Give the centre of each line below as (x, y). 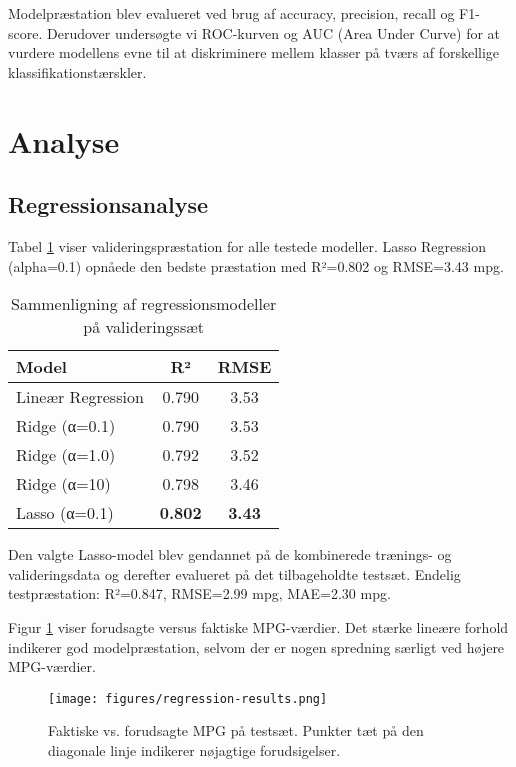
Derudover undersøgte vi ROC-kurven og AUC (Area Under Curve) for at (273, 32)
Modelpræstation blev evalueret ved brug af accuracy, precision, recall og (231, 13)
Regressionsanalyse (108, 204)
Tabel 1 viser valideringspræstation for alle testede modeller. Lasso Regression (247, 245)
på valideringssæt (143, 327)
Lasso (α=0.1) (65, 513)
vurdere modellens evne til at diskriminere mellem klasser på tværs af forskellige (254, 52)
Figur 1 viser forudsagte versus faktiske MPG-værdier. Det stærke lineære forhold (258, 626)
